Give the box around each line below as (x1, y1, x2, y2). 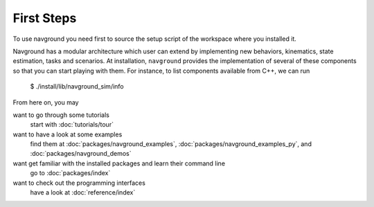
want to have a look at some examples (12, 130, 123, 138)
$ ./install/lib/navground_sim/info (30, 82, 124, 91)
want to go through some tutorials (12, 111, 110, 119)
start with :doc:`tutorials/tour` (30, 120, 114, 129)
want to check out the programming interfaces (12, 179, 145, 187)
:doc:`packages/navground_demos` (30, 150, 132, 158)
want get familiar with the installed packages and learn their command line (12, 159, 225, 168)
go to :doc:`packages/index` (30, 169, 111, 177)
